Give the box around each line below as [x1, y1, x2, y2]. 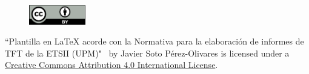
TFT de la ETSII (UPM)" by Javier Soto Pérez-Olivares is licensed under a [5, 46, 290, 59]
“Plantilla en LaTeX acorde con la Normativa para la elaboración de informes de [5, 35, 304, 48]
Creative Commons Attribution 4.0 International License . [5, 58, 218, 71]
